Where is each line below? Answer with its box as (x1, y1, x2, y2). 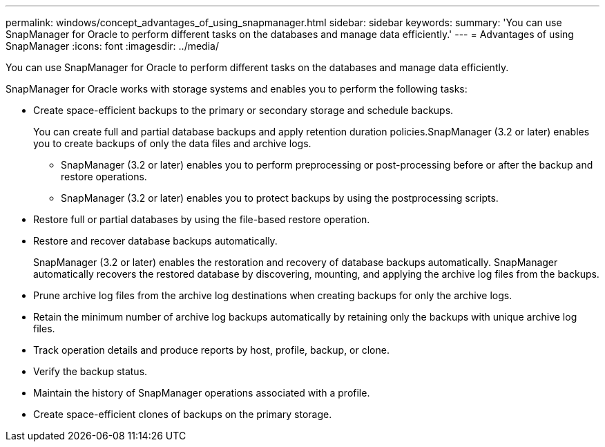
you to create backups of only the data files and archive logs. (33, 137, 311, 149)
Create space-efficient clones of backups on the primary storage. (33, 408, 332, 420)
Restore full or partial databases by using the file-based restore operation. (33, 213, 370, 225)
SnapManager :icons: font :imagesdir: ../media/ (6, 40, 219, 52)
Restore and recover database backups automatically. (33, 235, 278, 247)
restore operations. (61, 171, 147, 182)
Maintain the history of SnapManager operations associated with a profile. (33, 387, 370, 399)
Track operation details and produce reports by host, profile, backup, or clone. (33, 344, 390, 356)
